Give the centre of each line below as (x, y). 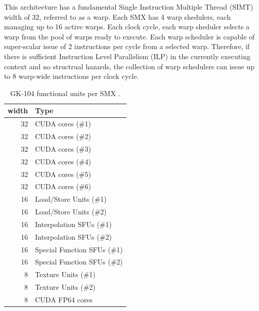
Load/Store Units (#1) (71, 199)
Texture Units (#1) (65, 274)
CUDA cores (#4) (63, 161)
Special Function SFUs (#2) (79, 262)
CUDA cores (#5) (63, 174)
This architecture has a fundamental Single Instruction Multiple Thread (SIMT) (129, 7)
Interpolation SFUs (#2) (73, 236)
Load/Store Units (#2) (71, 212)
